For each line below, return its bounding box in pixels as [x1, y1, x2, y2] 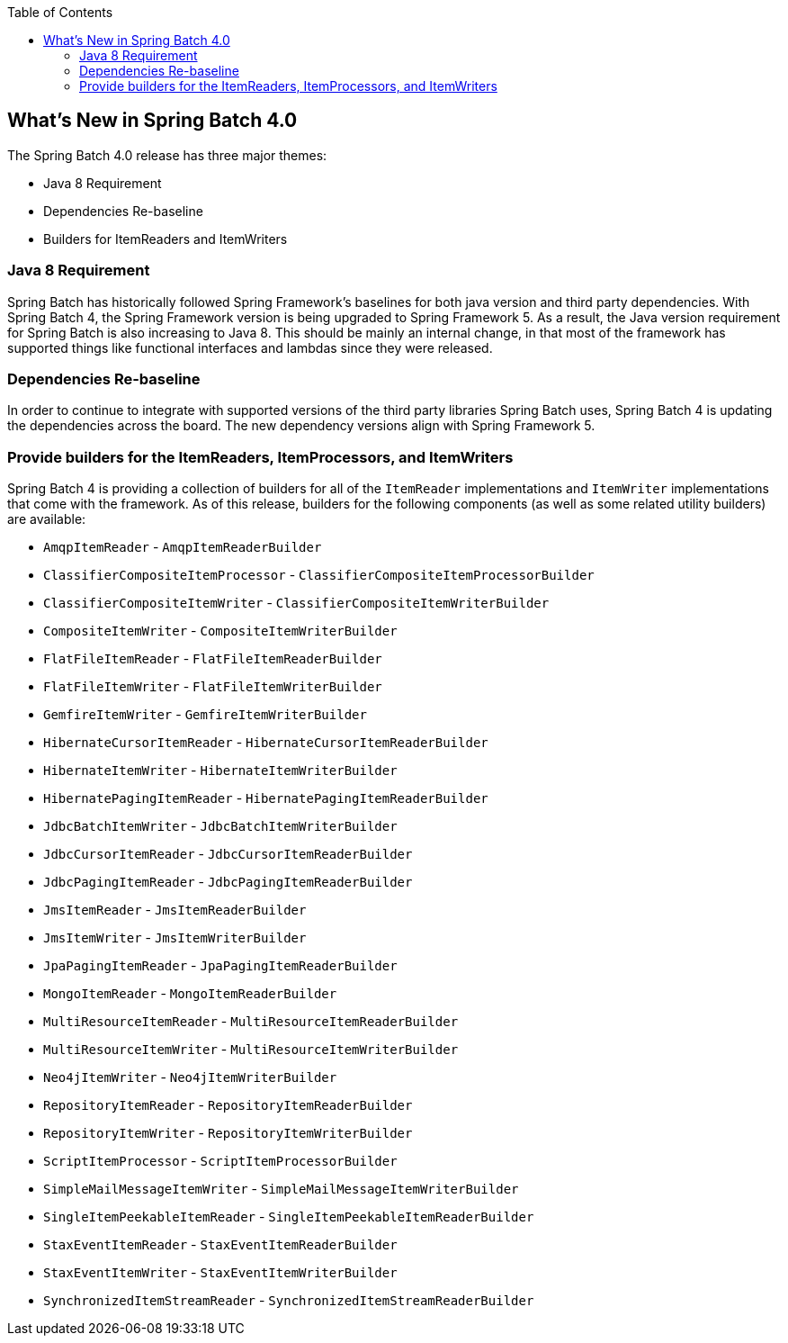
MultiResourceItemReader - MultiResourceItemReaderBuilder [43, 1014, 459, 1030]
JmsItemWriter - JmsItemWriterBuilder [43, 930, 307, 946]
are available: [7, 511, 86, 527]
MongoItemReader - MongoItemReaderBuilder [43, 986, 337, 1002]
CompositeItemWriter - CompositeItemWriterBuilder [43, 623, 398, 639]
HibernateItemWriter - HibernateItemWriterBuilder [43, 762, 398, 779]
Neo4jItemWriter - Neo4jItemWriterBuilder [43, 1069, 337, 1086]
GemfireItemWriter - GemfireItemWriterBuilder [43, 707, 367, 723]
